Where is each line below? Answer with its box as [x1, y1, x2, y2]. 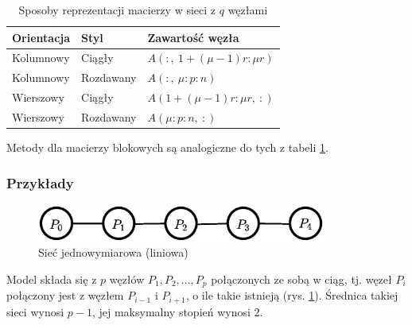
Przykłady [6, 172, 74, 192]
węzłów [109, 270, 145, 287]
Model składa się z [6, 270, 97, 287]
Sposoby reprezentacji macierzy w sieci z [18, 2, 216, 17]
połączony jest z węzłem [6, 287, 124, 304]
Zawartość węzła [147, 29, 239, 45]
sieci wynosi [6, 303, 64, 319]
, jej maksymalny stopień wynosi [91, 303, 251, 319]
